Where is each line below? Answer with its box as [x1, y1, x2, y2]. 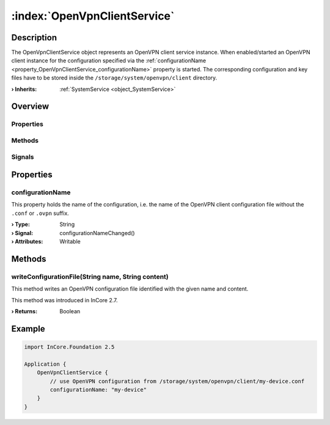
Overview [11, 101, 50, 112]
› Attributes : [11, 238, 43, 245]
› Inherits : [11, 85, 37, 93]
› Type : [11, 220, 31, 228]
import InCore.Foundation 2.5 [24, 343, 115, 351]
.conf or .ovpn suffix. [11, 209, 70, 217]
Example [11, 324, 45, 334]
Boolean [59, 307, 81, 314]
